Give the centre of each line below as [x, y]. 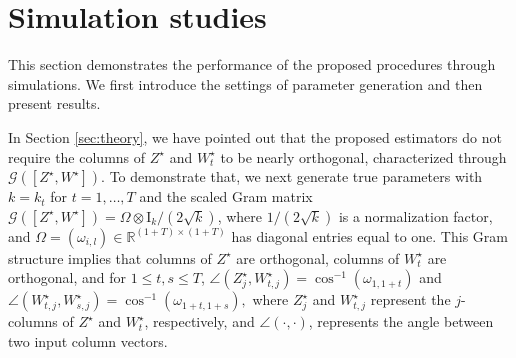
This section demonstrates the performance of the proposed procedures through [252, 64]
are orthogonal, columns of [318, 257]
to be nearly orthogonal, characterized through [363, 156]
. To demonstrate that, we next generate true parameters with [292, 176]
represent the [410, 299]
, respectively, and [199, 321]
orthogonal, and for [67, 277]
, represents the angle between [401, 321]
